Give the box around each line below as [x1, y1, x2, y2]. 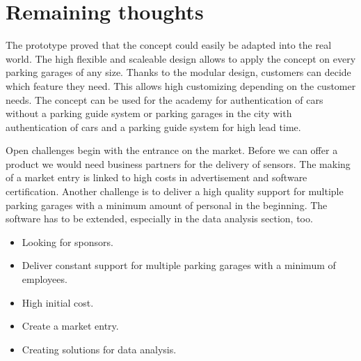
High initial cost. [22, 295, 94, 309]
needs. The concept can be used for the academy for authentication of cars [6, 92, 323, 107]
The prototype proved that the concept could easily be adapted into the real [6, 38, 332, 52]
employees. [22, 272, 67, 286]
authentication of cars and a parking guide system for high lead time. [6, 119, 301, 134]
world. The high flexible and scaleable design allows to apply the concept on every [6, 51, 356, 66]
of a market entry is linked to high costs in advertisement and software [6, 170, 307, 185]
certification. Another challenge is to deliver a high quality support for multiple [6, 184, 344, 199]
